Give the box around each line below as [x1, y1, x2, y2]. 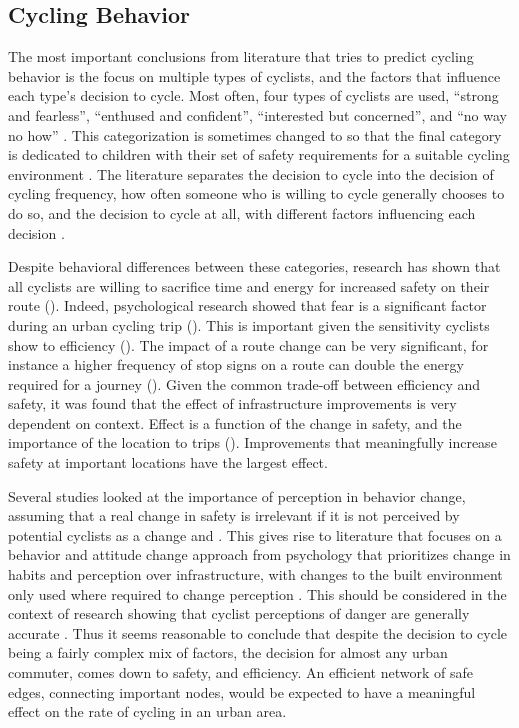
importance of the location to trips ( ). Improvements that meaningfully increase [8, 432, 497, 453]
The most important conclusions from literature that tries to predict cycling [8, 46, 474, 67]
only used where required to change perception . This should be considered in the [8, 583, 507, 604]
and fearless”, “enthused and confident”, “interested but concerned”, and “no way [8, 104, 507, 125]
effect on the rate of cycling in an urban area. [8, 701, 287, 722]
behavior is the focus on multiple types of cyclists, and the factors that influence [8, 65, 501, 86]
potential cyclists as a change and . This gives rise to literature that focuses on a [8, 524, 502, 545]
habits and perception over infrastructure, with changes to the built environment [8, 564, 503, 585]
